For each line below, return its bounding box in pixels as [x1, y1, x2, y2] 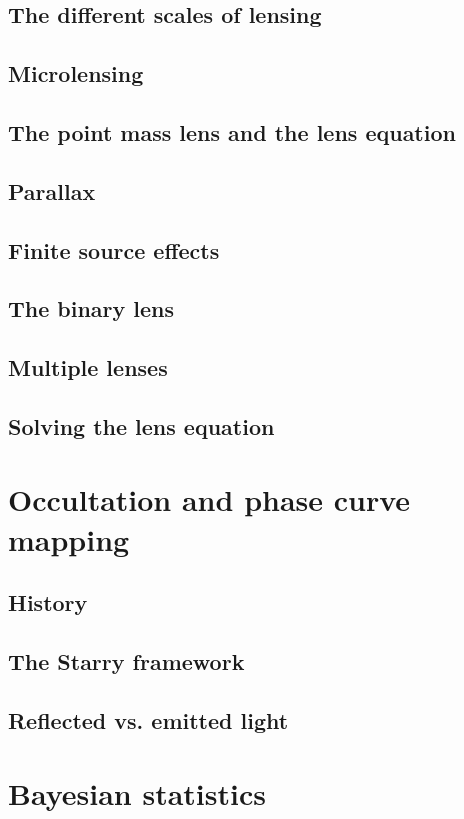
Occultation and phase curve [8, 479, 411, 520]
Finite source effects [8, 234, 220, 265]
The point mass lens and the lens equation [8, 116, 456, 147]
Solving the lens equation [8, 410, 275, 441]
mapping [8, 518, 130, 559]
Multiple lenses [8, 352, 168, 383]
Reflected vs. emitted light [8, 704, 289, 735]
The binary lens [8, 293, 175, 324]
